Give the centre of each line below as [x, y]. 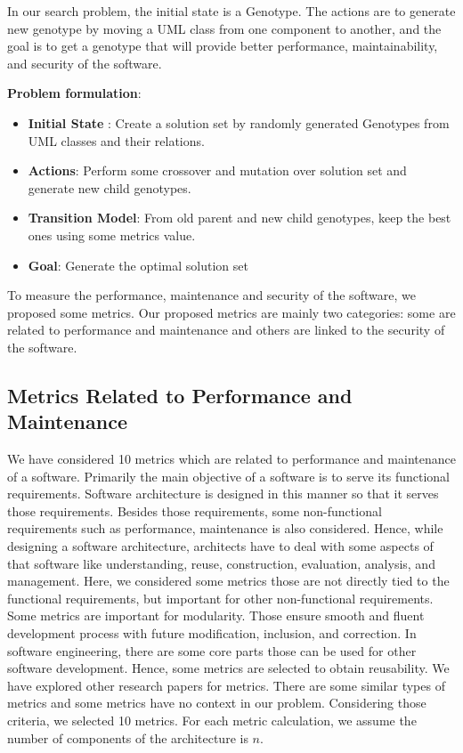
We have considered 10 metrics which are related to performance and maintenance [231, 459]
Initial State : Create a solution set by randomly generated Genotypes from [239, 122]
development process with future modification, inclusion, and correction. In [212, 633]
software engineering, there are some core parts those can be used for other [212, 650]
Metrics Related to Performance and [180, 395]
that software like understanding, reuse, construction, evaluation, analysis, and [221, 563]
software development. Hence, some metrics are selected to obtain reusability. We [228, 668]
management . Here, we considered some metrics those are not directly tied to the [228, 581]
